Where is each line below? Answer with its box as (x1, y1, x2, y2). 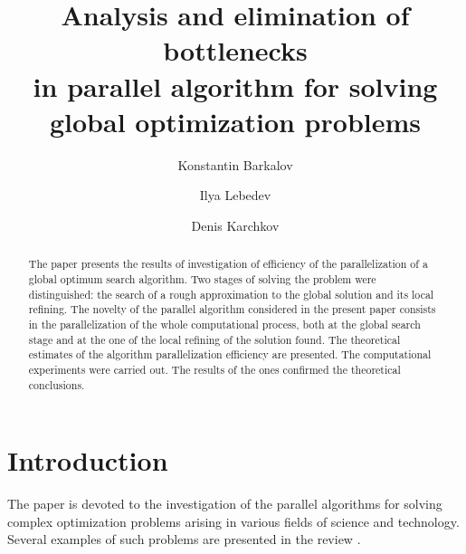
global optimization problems (49, 102, 422, 139)
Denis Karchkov (191, 215, 280, 234)
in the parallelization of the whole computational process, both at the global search (28, 316, 421, 331)
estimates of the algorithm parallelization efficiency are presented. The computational (28, 347, 432, 362)
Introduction (7, 442, 168, 479)
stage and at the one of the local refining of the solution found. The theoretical (28, 331, 401, 347)
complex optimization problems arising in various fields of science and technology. (7, 511, 460, 530)
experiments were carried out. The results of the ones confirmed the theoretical (28, 361, 401, 377)
